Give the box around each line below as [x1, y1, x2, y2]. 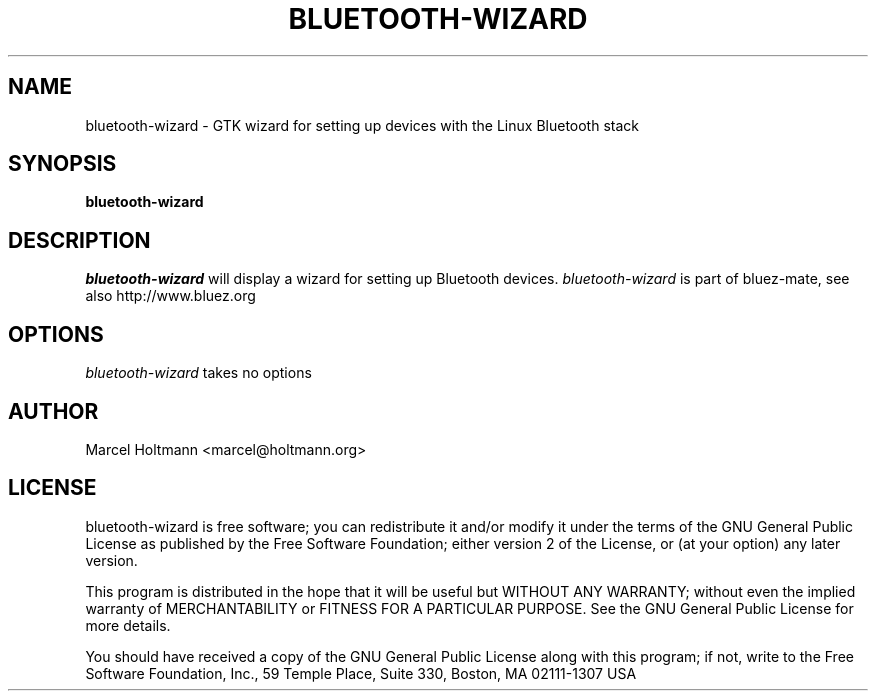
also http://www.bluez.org [85, 287, 256, 305]
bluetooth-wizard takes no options [85, 364, 312, 382]
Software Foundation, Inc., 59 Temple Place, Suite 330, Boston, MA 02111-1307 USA [85, 664, 637, 682]
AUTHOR [8, 398, 99, 424]
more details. [85, 616, 171, 634]
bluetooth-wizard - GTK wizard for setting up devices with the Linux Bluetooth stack [85, 116, 639, 134]
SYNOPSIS [8, 151, 117, 177]
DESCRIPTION [8, 227, 151, 253]
